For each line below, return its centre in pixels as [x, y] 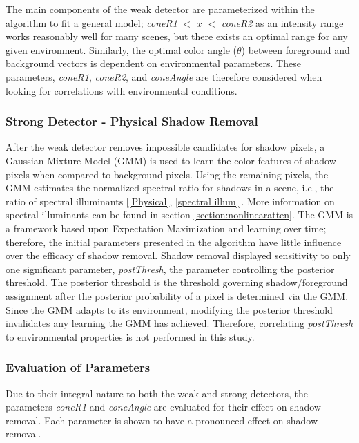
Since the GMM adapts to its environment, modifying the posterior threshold [169, 309]
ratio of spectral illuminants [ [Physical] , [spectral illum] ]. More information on [170, 201]
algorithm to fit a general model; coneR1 [91, 22]
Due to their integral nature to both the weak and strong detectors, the [157, 393]
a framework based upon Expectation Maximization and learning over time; [166, 228]
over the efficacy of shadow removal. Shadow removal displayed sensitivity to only [178, 255]
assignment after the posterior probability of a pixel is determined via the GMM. [177, 295]
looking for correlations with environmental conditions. [122, 90]
